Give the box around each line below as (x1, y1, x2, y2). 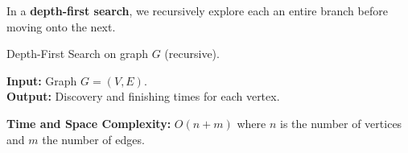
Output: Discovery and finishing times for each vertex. (6, 88, 280, 105)
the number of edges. (42, 130, 145, 147)
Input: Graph (6, 72, 77, 89)
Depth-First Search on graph (6, 45, 148, 62)
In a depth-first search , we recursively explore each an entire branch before (6, 2, 388, 19)
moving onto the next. (6, 18, 116, 35)
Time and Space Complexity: (6, 114, 171, 131)
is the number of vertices (280, 114, 402, 131)
